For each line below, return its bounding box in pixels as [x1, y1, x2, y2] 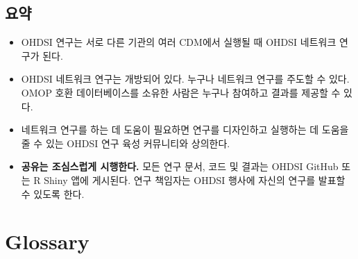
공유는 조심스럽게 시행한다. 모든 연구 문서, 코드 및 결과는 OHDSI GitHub [21, 159, 339, 174]
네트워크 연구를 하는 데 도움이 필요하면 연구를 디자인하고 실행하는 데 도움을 [21, 122, 349, 137]
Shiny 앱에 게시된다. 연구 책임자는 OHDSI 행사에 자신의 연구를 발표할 [44, 172, 346, 187]
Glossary [5, 227, 89, 256]
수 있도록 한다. [21, 186, 85, 201]
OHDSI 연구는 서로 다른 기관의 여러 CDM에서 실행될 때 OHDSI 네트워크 [21, 35, 336, 49]
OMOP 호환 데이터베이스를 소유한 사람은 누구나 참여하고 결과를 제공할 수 [21, 85, 341, 99]
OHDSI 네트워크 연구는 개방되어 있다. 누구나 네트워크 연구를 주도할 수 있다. [21, 72, 350, 86]
